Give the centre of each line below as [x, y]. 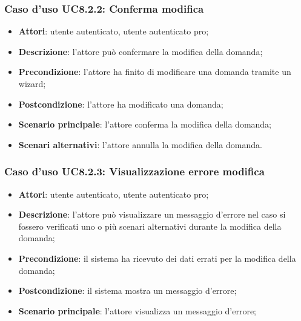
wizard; [32, 83]
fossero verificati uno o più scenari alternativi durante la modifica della [150, 226]
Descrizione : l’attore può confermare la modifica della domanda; [141, 51]
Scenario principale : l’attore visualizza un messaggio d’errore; [137, 310]
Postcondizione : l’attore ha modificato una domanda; [121, 104]
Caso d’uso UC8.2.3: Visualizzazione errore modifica [134, 171]
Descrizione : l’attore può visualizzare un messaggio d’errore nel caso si [152, 214]
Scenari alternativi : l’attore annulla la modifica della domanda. [140, 144]
